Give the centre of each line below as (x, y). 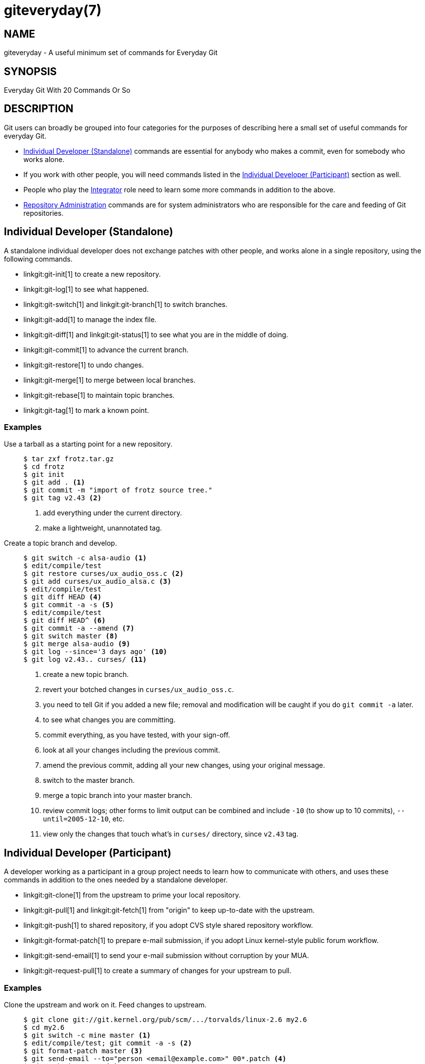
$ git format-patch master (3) (83, 1051)
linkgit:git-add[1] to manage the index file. (90, 319)
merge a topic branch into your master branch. (118, 796)
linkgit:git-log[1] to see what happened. (86, 289)
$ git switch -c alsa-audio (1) (85, 558)
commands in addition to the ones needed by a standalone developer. (116, 880)
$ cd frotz (44, 467)
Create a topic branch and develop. (60, 543)
